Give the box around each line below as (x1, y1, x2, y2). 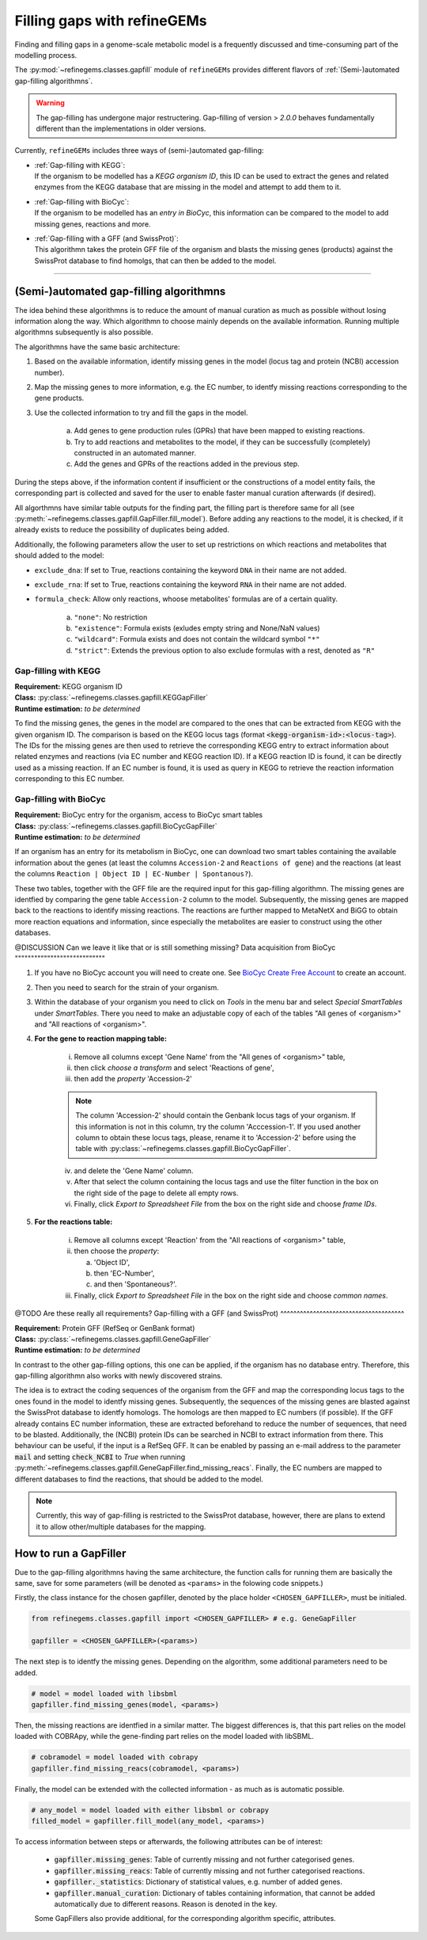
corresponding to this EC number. (14, 774, 125, 783)
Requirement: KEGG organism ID (14, 682, 123, 691)
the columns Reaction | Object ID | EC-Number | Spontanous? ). (14, 869, 253, 879)
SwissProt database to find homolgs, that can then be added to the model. (34, 256, 277, 265)
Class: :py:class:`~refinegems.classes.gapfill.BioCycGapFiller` (14, 821, 217, 831)
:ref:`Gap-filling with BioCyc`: (34, 196, 130, 206)
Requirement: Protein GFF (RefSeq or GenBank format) (14, 1323, 195, 1332)
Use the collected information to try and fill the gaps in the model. (34, 408, 248, 417)
